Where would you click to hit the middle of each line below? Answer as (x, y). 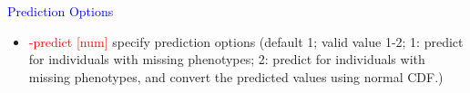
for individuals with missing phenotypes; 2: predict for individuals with (227, 59)
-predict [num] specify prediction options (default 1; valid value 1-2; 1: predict (246, 41)
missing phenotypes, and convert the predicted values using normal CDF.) (236, 76)
